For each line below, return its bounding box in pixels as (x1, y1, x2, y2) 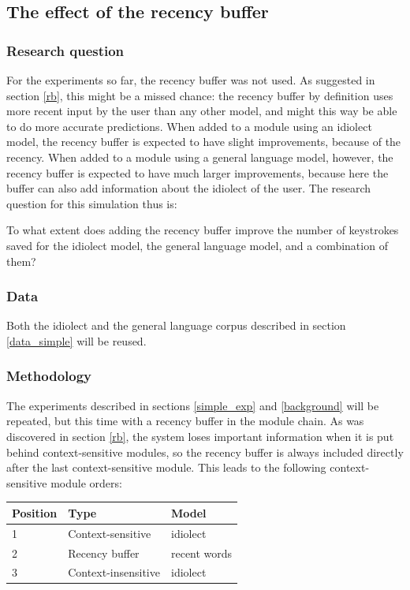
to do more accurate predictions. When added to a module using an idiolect (6, 118, 372, 134)
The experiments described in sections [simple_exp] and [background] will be (6, 397, 379, 413)
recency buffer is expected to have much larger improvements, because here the (6, 164, 389, 181)
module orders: (50, 474, 122, 491)
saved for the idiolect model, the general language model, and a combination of (6, 237, 388, 253)
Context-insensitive (68, 564, 160, 581)
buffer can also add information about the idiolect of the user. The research (6, 180, 371, 196)
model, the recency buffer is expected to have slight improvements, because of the (6, 133, 401, 150)
